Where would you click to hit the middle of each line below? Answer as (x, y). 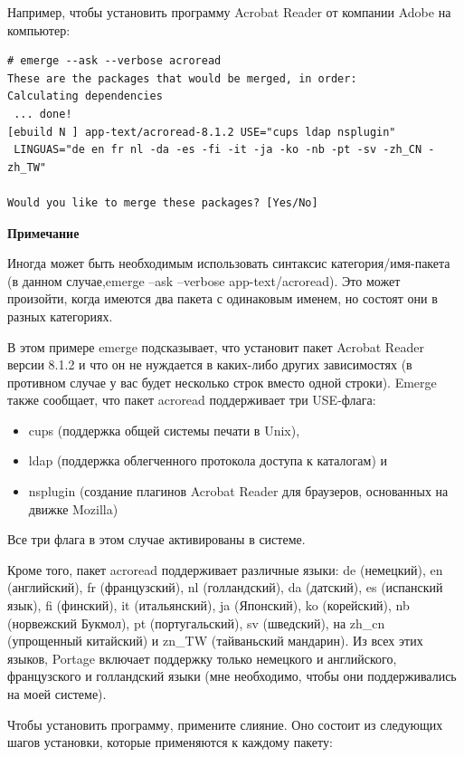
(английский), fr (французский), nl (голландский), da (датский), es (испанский (225, 587)
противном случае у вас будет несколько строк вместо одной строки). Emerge (222, 382)
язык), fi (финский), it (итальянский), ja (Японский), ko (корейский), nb (208, 605)
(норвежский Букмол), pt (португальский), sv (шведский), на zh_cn (196, 623)
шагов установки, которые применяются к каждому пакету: (170, 742)
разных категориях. (60, 316)
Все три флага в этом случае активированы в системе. (156, 539)
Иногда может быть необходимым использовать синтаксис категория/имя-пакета (229, 263)
